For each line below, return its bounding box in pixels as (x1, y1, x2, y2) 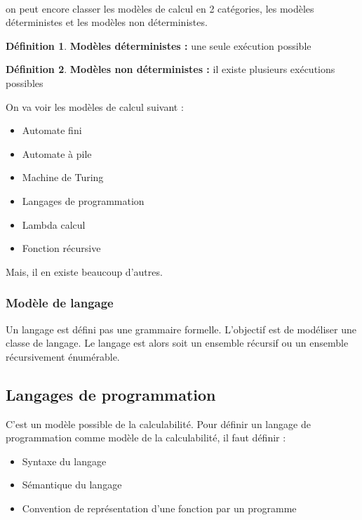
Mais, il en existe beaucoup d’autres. (6, 264, 163, 279)
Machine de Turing (22, 170, 104, 185)
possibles (6, 75, 43, 90)
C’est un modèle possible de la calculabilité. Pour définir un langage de (6, 416, 311, 431)
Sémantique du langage (22, 477, 122, 492)
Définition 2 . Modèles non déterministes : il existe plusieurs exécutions (6, 62, 335, 76)
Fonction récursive (22, 241, 101, 255)
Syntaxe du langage (22, 453, 107, 468)
